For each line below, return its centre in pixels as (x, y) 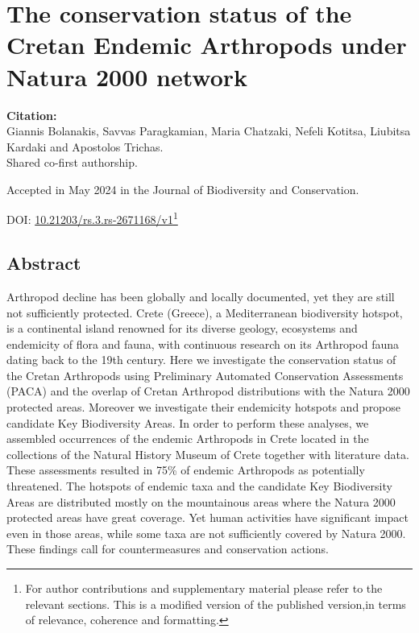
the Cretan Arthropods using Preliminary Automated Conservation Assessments (205, 375)
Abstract (44, 263)
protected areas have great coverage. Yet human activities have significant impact (207, 517)
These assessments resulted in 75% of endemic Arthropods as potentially (186, 470)
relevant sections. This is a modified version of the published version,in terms (216, 604)
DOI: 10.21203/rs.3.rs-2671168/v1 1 (92, 218)
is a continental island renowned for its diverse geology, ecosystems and (182, 328)
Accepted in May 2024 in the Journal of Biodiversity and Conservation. (183, 189)
